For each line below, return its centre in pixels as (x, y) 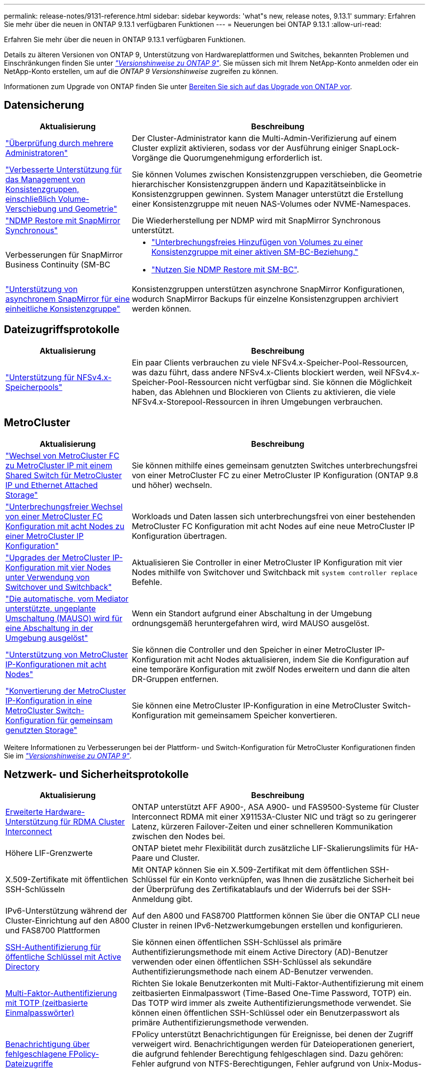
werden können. (162, 308)
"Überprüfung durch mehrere (60, 143)
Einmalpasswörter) (40, 1013)
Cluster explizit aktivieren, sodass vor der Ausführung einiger (245, 148)
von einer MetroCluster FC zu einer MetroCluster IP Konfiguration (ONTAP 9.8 (275, 475)
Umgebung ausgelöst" (47, 638)
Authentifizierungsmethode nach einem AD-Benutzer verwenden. (252, 972)
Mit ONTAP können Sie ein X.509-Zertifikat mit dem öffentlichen (250, 870)
